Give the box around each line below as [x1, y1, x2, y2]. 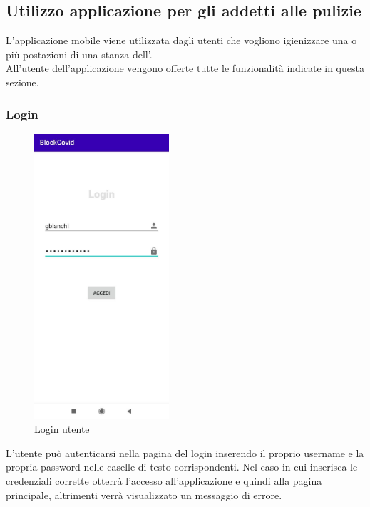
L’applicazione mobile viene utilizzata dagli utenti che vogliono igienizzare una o [6, 33, 357, 48]
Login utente [34, 421, 90, 436]
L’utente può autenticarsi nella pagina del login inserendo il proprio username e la [6, 445, 364, 460]
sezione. [6, 74, 39, 89]
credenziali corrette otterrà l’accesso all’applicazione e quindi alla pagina [6, 473, 322, 488]
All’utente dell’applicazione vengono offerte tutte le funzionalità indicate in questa [6, 61, 364, 76]
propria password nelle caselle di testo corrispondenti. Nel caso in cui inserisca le [6, 459, 358, 474]
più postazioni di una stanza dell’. [6, 46, 153, 61]
